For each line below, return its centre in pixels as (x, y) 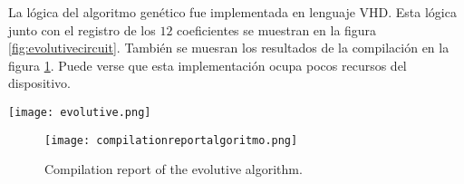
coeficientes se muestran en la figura (277, 29)
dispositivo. (40, 83)
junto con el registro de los (82, 29)
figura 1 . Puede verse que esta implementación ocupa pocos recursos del (208, 65)
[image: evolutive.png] (80, 112)
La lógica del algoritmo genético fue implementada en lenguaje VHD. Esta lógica (232, 12)
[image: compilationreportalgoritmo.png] (171, 140)
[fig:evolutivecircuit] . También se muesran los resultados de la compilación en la (229, 48)
